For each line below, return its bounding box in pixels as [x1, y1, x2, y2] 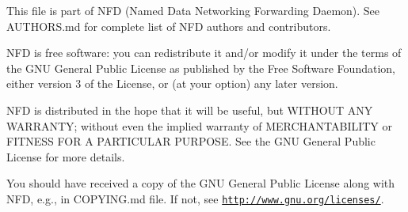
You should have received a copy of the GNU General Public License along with [6, 175, 395, 191]
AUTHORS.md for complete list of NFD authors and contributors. [6, 17, 331, 34]
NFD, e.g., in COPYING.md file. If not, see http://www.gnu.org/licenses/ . [6, 190, 384, 206]
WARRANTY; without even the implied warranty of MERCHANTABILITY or [6, 117, 393, 134]
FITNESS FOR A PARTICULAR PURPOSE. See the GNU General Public [6, 133, 376, 150]
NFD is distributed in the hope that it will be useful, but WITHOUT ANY [6, 101, 373, 118]
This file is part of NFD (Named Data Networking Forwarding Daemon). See [6, 2, 380, 18]
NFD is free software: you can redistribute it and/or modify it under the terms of [6, 44, 402, 61]
